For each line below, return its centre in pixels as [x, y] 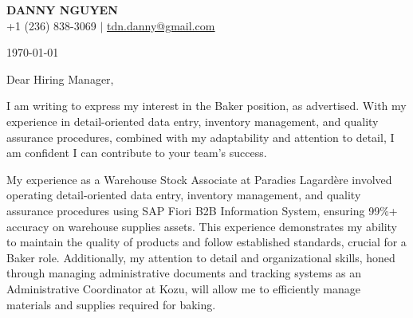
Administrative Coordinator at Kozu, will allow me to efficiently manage [183, 288]
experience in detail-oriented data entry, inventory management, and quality [193, 121]
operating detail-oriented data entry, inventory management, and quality [184, 195]
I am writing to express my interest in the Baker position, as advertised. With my [206, 106]
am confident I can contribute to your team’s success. [137, 153]
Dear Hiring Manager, [60, 79]
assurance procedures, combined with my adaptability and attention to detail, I [201, 137]
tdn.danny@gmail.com [161, 25]
